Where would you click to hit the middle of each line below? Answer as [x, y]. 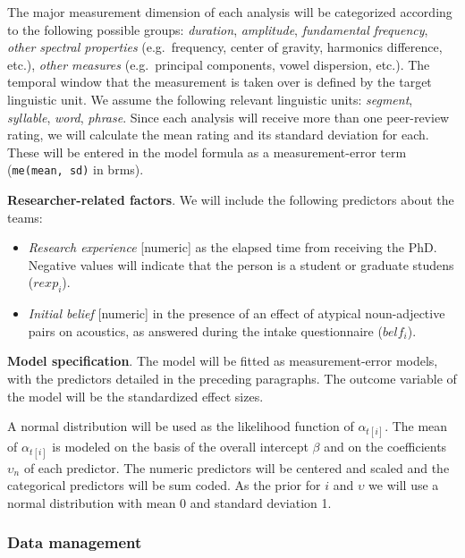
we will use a [404, 485]
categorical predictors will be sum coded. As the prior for [164, 485]
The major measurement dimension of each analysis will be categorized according [230, 12]
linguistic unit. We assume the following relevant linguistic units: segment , [210, 99]
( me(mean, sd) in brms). [76, 169]
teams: [25, 217]
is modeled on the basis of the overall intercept [180, 447]
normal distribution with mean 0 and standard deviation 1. [169, 502]
